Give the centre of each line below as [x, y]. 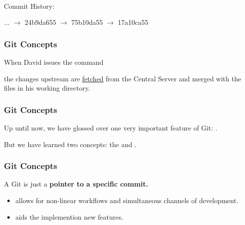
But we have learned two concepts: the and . [70, 144]
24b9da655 [40, 22]
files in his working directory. [47, 88]
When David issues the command [54, 62]
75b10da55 [87, 22]
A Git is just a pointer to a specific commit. [76, 184]
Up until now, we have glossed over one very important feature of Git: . [111, 128]
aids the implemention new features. [69, 216]
